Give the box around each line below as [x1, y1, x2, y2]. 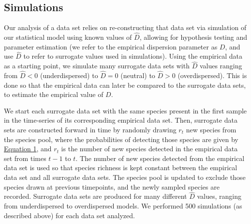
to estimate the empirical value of [4, 89, 103, 99]
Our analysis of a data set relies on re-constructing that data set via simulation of [4, 22, 247, 32]
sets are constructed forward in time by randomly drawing [4, 125, 177, 135]
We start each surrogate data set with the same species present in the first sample [4, 105, 247, 115]
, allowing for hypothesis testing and [139, 32, 248, 42]
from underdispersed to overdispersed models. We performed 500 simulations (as [4, 200, 242, 210]
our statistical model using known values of [4, 32, 132, 42]
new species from [186, 125, 236, 135]
